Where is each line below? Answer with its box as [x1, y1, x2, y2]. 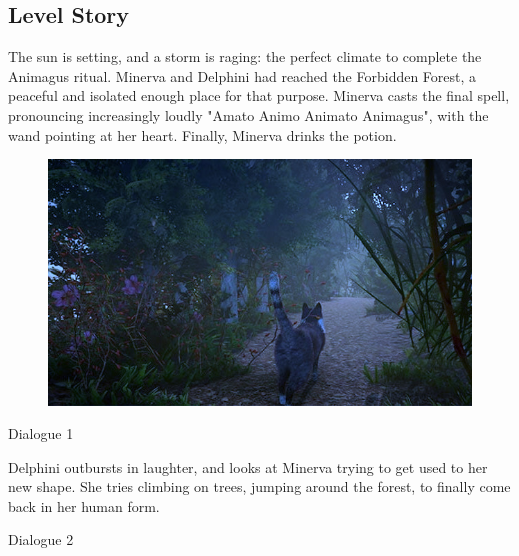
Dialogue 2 [8, 529, 74, 550]
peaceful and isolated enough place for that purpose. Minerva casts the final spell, [8, 85, 510, 106]
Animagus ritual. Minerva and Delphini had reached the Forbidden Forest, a [8, 65, 477, 86]
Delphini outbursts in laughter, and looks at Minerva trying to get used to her [8, 456, 488, 477]
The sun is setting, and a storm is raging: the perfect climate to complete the [8, 46, 482, 67]
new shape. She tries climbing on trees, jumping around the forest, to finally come [8, 476, 511, 497]
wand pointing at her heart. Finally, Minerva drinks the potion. [8, 124, 397, 145]
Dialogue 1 [8, 423, 74, 444]
